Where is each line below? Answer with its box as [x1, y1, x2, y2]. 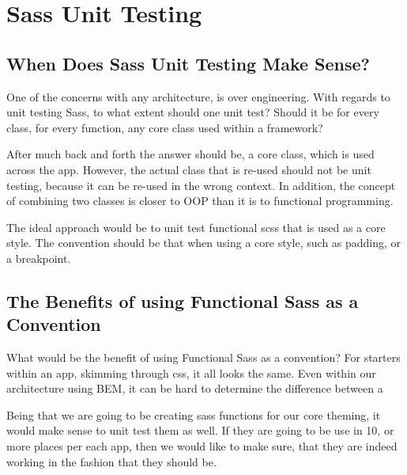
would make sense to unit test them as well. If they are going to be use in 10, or [6, 422, 394, 439]
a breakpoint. [6, 249, 71, 266]
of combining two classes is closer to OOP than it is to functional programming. [6, 192, 394, 209]
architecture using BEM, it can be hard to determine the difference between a [6, 380, 383, 397]
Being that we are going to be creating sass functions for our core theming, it [6, 406, 381, 423]
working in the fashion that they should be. [6, 453, 217, 469]
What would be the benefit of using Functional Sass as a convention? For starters [6, 349, 401, 366]
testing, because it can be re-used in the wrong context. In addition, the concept [6, 177, 396, 193]
